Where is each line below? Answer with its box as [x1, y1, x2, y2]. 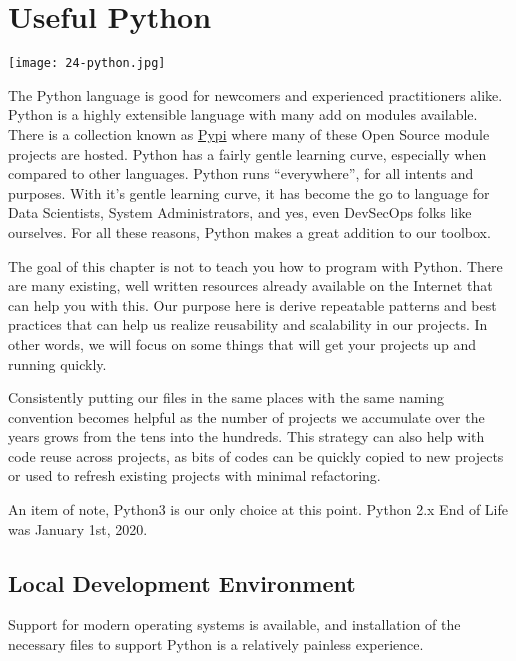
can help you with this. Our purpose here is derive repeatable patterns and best [8, 294, 497, 315]
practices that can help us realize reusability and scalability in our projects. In [8, 314, 488, 335]
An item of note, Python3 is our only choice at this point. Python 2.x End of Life [8, 499, 508, 520]
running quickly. [8, 353, 107, 374]
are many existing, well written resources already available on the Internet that [8, 275, 493, 296]
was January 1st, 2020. [8, 518, 148, 539]
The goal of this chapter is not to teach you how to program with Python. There [8, 255, 503, 276]
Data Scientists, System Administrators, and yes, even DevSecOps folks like [8, 202, 472, 223]
